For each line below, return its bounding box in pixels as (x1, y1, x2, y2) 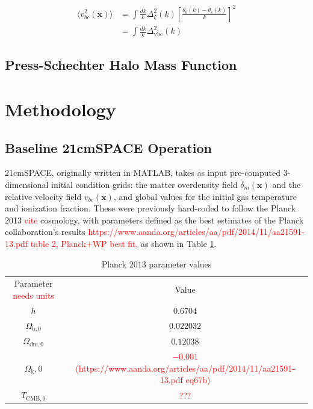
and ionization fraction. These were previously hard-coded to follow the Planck (5, 202, 296, 214)
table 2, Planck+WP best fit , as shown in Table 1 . (30, 237, 217, 249)
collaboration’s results (5, 225, 85, 238)
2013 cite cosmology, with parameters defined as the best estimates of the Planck (5, 213, 304, 226)
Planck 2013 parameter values (101, 257, 212, 270)
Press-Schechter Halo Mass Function (5, 55, 237, 74)
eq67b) (185, 373, 211, 386)
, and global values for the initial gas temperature (113, 190, 297, 202)
